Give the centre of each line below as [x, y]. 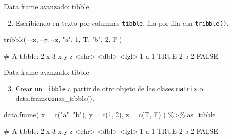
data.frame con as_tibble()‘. [55, 98]
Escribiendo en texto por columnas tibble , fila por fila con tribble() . [122, 23]
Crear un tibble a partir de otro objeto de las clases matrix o [109, 89]
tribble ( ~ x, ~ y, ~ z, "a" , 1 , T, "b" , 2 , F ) [63, 39]
